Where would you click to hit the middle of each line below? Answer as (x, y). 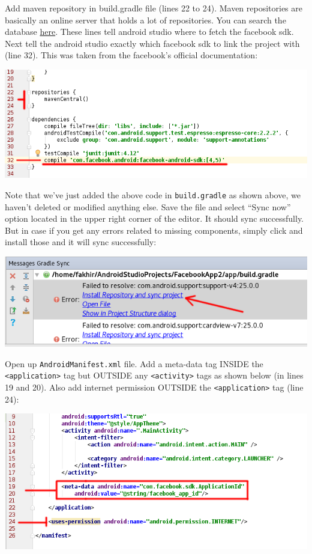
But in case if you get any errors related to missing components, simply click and (154, 230)
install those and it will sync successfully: (81, 242)
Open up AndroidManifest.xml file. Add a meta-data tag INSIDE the (134, 363)
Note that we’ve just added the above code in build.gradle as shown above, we (153, 194)
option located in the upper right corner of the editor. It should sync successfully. (154, 218)
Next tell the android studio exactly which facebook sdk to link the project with (152, 43)
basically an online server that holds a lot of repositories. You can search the (145, 20)
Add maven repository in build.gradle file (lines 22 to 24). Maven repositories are (154, 8)
